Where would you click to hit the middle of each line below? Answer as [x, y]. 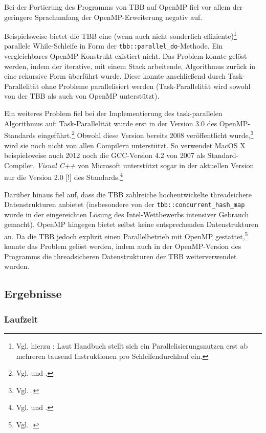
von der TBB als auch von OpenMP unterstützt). [82, 96]
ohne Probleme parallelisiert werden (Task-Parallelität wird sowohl [146, 86]
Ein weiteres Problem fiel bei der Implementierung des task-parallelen [113, 113]
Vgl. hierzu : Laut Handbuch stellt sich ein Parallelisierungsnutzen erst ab [132, 346]
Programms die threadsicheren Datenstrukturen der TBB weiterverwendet [120, 256]
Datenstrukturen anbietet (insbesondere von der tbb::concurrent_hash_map [125, 204]
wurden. [17, 266]
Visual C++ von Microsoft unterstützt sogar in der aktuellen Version [146, 165]
